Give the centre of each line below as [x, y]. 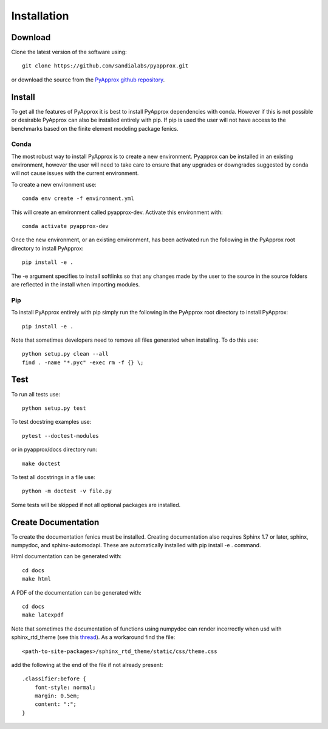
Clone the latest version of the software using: [69, 52]
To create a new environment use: [54, 184]
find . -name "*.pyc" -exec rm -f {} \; [83, 362]
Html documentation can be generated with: [66, 556]
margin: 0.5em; [57, 696]
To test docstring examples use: [51, 422]
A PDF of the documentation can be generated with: [77, 592]
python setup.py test [54, 408]
